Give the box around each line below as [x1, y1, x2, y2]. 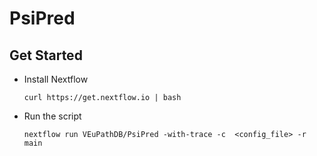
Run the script [23, 110, 82, 122]
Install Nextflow [23, 73, 89, 85]
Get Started [9, 47, 83, 64]
